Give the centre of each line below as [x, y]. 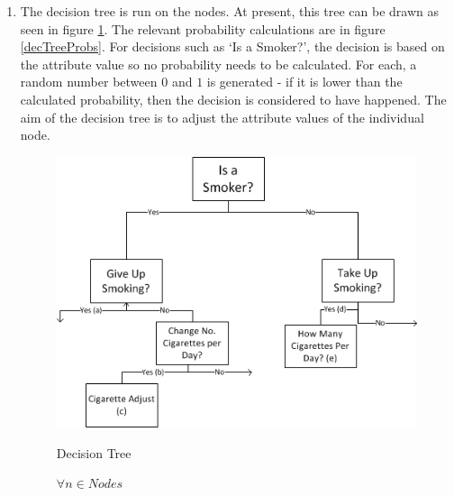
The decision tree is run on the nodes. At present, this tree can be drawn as [229, 11]
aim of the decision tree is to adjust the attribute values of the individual [222, 117]
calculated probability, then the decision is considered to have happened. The [233, 99]
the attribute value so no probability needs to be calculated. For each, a [218, 64]
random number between [89, 82]
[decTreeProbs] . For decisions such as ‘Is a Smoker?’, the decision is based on [232, 46]
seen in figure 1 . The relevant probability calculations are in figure [203, 28]
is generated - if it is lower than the [304, 82]
